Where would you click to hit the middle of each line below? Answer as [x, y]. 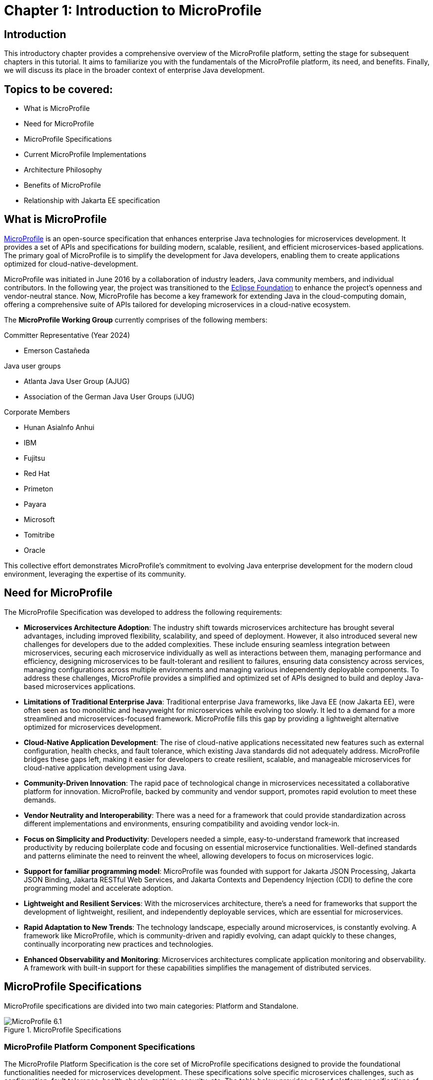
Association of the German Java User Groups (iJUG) [109, 396]
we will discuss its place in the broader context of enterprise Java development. [135, 70]
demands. [40, 800]
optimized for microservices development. [93, 727]
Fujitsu [34, 458]
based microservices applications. [80, 686]
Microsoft [39, 519]
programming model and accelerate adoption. [99, 888]
